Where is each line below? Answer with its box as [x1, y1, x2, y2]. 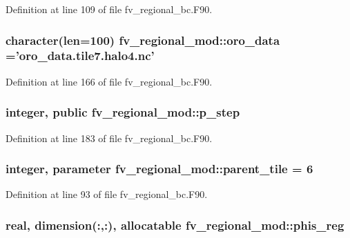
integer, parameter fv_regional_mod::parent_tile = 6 [6, 160, 313, 177]
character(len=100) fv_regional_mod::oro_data [6, 31, 280, 48]
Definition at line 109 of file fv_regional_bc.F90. [6, 2, 213, 16]
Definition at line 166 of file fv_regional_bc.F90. [6, 74, 213, 88]
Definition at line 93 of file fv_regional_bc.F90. [6, 187, 208, 201]
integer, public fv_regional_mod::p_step [6, 103, 240, 121]
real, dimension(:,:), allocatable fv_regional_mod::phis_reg [6, 216, 344, 233]
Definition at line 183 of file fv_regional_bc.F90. [6, 130, 213, 145]
